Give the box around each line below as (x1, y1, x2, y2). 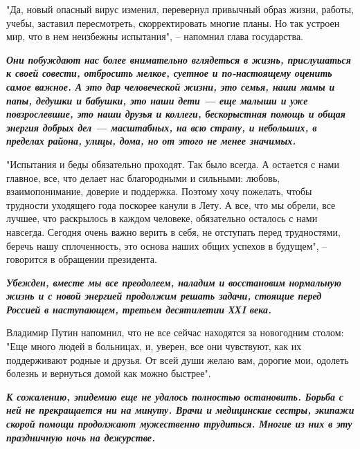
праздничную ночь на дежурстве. (6, 430, 155, 444)
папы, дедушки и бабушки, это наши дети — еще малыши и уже (6, 93, 308, 107)
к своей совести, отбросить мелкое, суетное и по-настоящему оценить (6, 66, 332, 80)
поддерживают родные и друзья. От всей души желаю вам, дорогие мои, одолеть (6, 352, 349, 367)
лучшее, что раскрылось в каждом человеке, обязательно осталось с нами (6, 211, 318, 226)
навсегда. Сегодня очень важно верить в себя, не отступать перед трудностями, (6, 224, 341, 239)
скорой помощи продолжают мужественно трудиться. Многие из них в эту (6, 416, 352, 431)
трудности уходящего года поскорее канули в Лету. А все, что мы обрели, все (6, 197, 336, 212)
